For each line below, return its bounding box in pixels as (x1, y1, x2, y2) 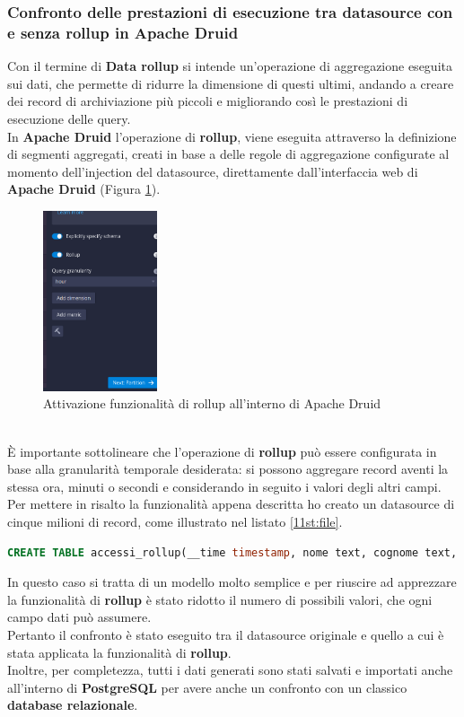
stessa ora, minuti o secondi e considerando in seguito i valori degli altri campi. (7, 477, 442, 495)
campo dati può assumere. (7, 608, 152, 626)
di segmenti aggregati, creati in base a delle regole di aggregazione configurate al (7, 144, 450, 163)
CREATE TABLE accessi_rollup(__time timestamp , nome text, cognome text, (7, 546, 458, 559)
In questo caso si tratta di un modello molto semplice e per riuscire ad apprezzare (7, 573, 457, 591)
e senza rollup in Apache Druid (7, 21, 239, 43)
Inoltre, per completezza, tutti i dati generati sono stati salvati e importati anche (7, 660, 453, 679)
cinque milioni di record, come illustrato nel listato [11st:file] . (7, 512, 343, 530)
